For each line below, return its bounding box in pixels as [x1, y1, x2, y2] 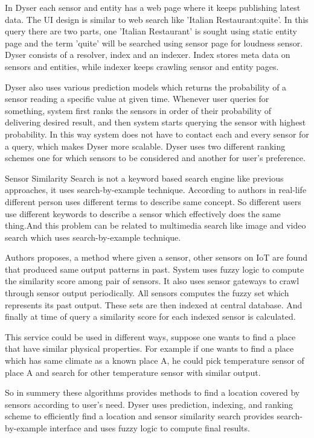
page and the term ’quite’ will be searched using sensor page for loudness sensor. [5, 36, 303, 49]
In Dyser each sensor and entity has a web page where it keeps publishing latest [5, 1, 301, 13]
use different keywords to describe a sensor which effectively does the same [5, 207, 281, 220]
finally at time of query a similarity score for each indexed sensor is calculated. [5, 310, 296, 323]
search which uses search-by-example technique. [5, 230, 181, 243]
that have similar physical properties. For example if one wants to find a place [5, 342, 294, 355]
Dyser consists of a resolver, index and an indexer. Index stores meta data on [5, 48, 290, 61]
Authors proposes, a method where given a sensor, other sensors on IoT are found [5, 251, 307, 264]
